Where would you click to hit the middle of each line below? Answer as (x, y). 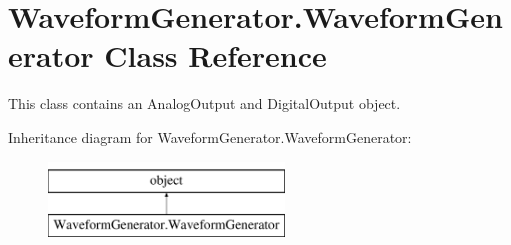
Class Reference (215, 55)
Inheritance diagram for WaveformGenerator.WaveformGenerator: (210, 136)
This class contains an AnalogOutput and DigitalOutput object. (204, 103)
